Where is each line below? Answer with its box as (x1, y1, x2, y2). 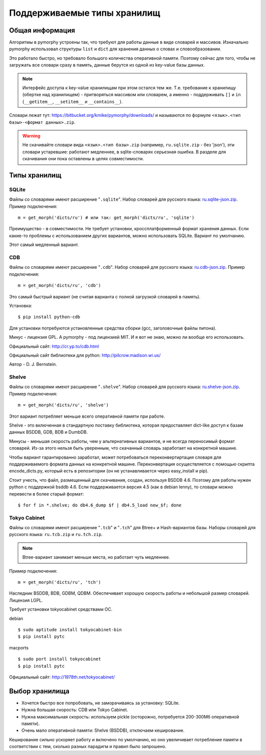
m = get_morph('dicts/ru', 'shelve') (18, 402, 109, 408)
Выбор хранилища (9, 687, 70, 695)
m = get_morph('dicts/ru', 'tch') (18, 579, 101, 585)
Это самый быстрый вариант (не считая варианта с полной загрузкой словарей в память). (9, 293, 200, 299)
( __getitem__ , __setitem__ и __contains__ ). (22, 99, 123, 105)
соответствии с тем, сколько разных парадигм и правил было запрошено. (9, 744, 167, 750)
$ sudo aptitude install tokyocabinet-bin (18, 627, 122, 632)
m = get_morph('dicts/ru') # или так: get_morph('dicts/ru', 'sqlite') (18, 215, 195, 220)
